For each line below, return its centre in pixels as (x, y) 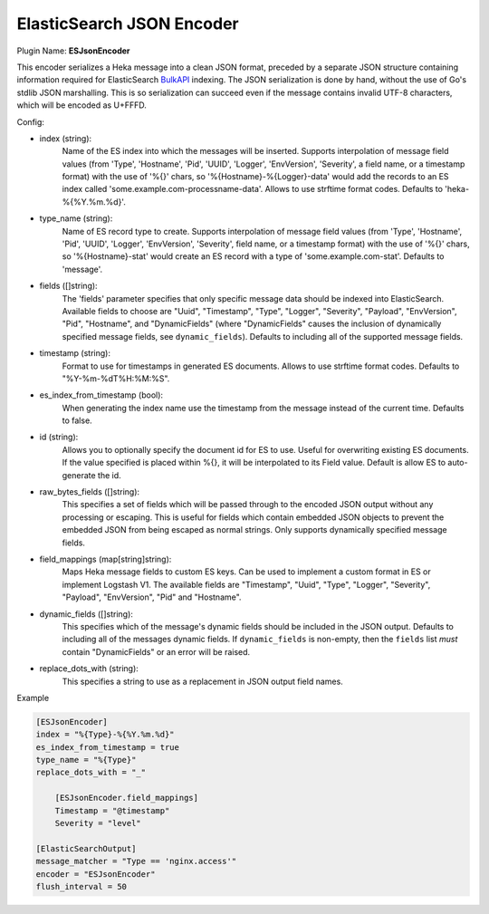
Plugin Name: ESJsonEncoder (73, 51)
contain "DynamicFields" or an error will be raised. (156, 651)
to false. (77, 420)
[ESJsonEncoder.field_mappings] (127, 798)
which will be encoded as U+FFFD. (81, 105)
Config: (31, 121)
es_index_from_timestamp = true (108, 747)
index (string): (66, 138)
